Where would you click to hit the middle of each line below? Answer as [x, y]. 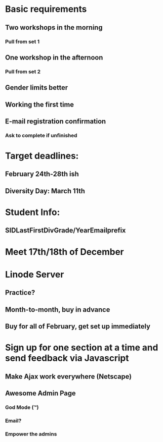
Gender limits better [37, 88]
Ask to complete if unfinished [41, 135]
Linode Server [35, 274]
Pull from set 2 [23, 71]
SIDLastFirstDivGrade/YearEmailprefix [65, 231]
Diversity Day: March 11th [45, 191]
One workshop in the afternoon [54, 57]
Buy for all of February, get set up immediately [78, 326]
